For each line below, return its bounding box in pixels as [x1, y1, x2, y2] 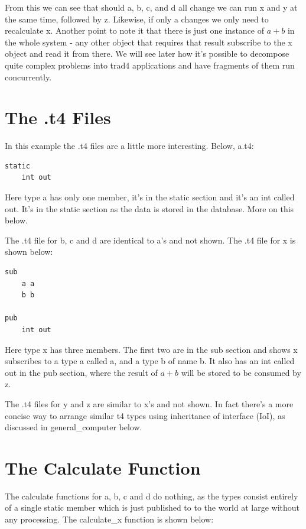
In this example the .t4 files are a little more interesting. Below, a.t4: [5, 139, 254, 152]
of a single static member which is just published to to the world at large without [5, 501, 300, 514]
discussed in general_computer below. [5, 421, 142, 433]
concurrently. [5, 70, 52, 83]
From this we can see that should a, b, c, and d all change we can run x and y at [5, 1, 298, 13]
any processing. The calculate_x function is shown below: [5, 513, 214, 525]
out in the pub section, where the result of [5, 366, 158, 378]
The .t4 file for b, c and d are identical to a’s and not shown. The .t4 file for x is [5, 233, 296, 246]
